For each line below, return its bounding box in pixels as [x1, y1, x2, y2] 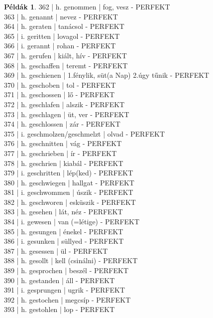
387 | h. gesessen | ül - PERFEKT [4, 245, 108, 256]
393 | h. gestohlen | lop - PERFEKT [4, 304, 115, 315]
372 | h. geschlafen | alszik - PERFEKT [4, 99, 125, 109]
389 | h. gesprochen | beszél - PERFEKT [4, 265, 129, 276]
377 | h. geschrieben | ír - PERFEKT [4, 148, 117, 158]
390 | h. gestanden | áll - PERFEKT [4, 275, 115, 285]
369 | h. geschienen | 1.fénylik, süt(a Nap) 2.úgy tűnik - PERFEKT [4, 70, 210, 80]
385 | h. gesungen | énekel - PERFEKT [4, 226, 123, 236]
